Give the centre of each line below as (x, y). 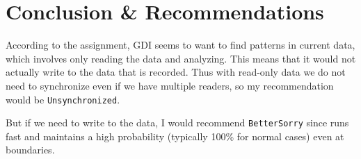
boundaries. (30, 150)
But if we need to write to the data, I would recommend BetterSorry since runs (177, 123)
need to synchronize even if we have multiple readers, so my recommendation (170, 85)
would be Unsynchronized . (63, 99)
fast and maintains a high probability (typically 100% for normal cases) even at (175, 136)
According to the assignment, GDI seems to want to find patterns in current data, (180, 45)
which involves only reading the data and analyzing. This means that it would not (181, 58)
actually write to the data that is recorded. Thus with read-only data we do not (176, 72)
